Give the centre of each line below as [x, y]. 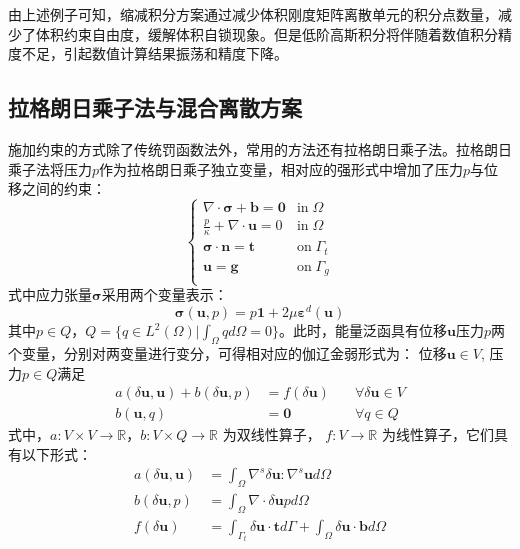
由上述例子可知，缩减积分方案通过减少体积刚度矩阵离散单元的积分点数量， [253, 14]
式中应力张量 [50, 294]
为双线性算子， [271, 434]
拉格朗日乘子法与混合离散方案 [155, 107]
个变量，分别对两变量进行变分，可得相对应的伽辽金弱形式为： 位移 [227, 352]
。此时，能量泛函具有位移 [363, 330]
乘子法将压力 [50, 168]
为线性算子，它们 [437, 434]
